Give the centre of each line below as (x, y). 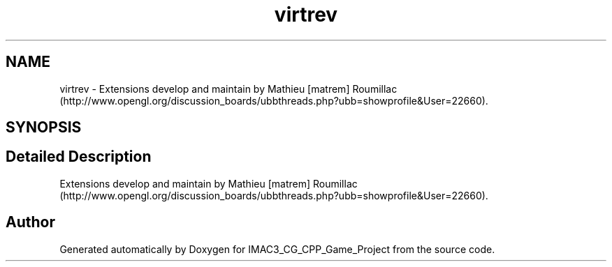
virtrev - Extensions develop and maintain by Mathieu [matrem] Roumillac (228, 89)
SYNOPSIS (44, 128)
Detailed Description (79, 157)
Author (30, 222)
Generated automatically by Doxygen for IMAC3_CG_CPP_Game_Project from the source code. (277, 249)
